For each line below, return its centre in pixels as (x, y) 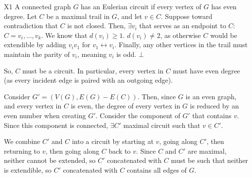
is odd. (126, 54)
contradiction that (31, 26)
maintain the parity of (37, 54)
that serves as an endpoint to (183, 26)
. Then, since (157, 96)
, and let (130, 16)
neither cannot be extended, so (50, 160)
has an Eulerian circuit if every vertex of (141, 6)
